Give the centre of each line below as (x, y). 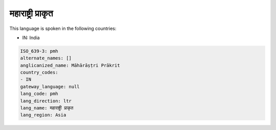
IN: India (31, 38)
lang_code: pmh (39, 94)
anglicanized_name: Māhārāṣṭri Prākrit (70, 65)
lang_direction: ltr (46, 101)
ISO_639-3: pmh (39, 51)
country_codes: (39, 73)
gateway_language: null (50, 87)
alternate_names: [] (46, 58)
